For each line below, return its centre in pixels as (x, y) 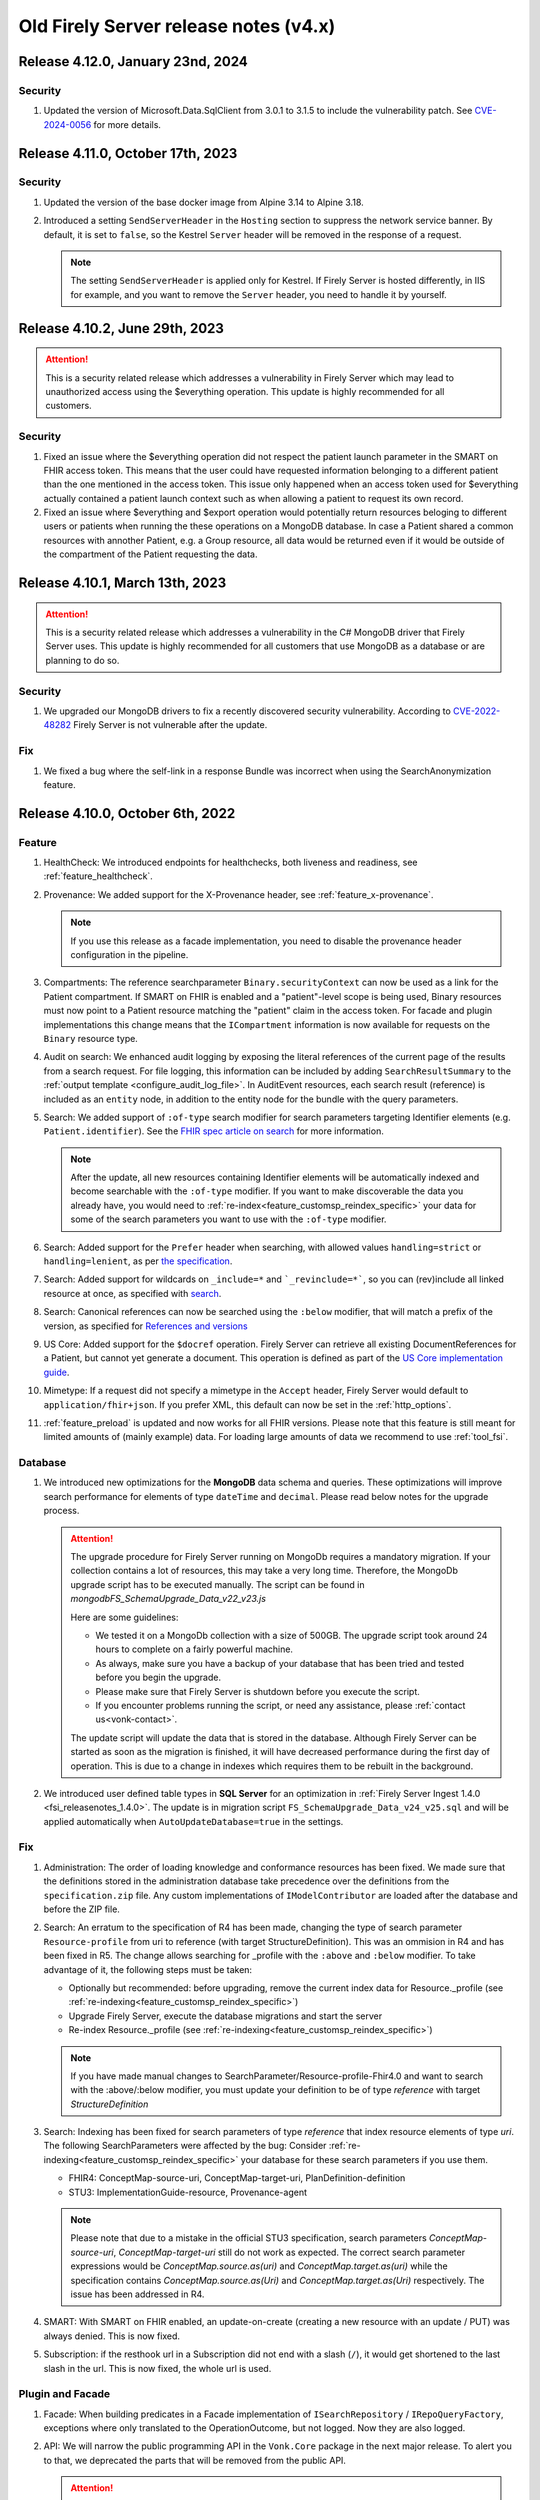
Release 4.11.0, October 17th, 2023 (128, 153)
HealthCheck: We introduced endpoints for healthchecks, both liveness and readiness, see (231, 862)
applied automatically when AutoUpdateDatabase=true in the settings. (193, 1821)
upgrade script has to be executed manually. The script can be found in (217, 1584)
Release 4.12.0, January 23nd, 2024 (133, 61)
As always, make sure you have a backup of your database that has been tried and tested (280, 1663)
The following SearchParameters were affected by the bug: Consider (185, 2146)
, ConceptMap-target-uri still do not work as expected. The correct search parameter (289, 2252)
